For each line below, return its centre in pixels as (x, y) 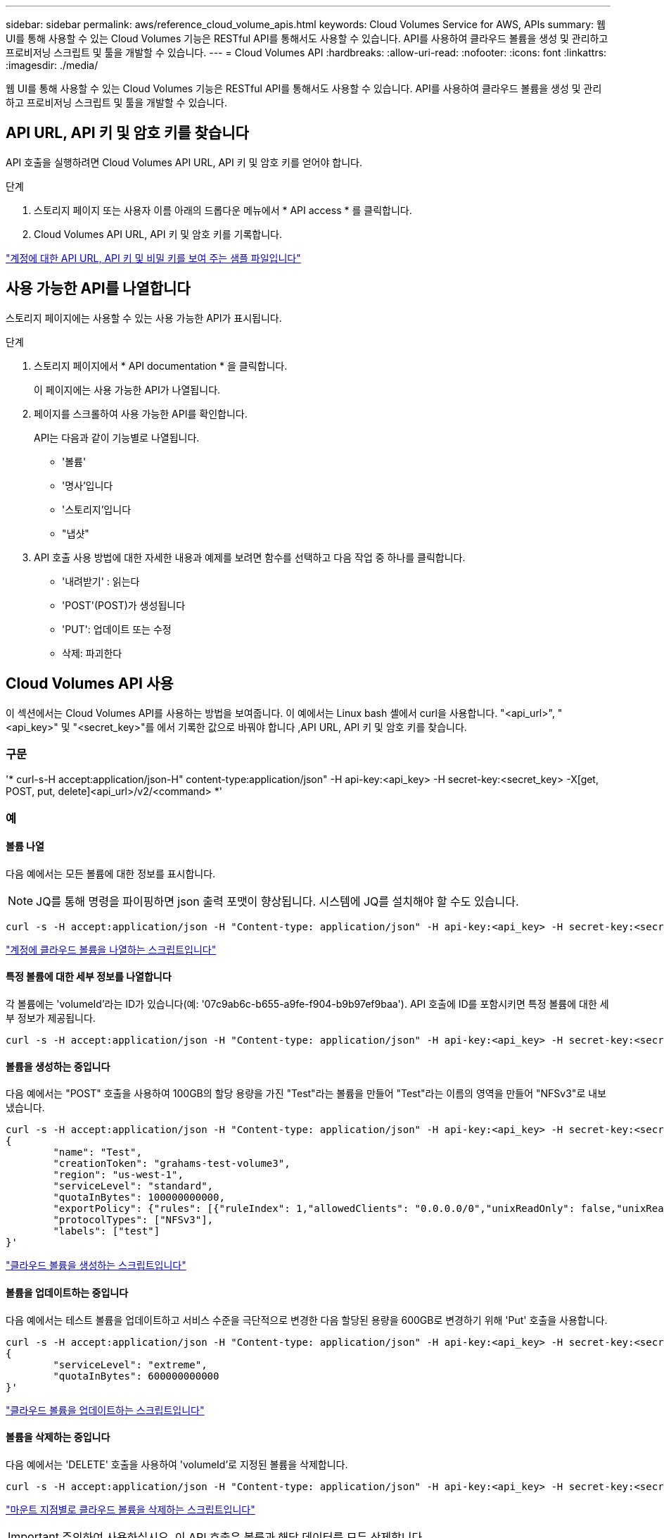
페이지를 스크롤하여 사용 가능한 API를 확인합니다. (141, 413)
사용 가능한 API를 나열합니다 (98, 289)
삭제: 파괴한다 (92, 653)
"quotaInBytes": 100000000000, (139, 1198)
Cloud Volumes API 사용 (90, 684)
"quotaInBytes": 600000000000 (136, 1376)
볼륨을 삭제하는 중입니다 (58, 1437)
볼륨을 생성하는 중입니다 (58, 1066)
